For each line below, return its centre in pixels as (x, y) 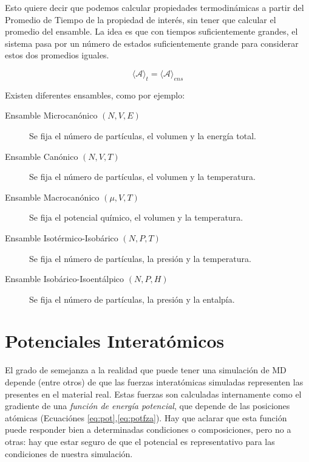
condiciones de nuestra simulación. (69, 453)
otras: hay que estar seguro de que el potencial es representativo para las (140, 441)
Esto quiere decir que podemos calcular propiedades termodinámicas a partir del (154, 7)
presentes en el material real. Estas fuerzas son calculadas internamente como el (153, 394)
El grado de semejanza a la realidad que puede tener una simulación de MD (146, 370)
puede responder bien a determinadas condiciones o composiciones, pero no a (148, 429)
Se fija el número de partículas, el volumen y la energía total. (143, 135)
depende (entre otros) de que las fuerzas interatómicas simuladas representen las (154, 382)
